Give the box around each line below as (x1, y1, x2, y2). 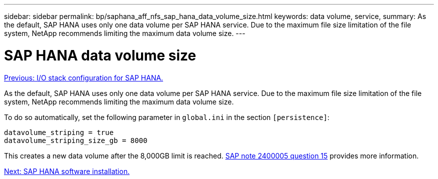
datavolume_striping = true (4, 128, 114, 136)
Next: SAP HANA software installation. (4, 166, 130, 175)
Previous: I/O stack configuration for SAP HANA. (4, 73, 163, 82)
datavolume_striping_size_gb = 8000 (4, 136, 147, 144)
